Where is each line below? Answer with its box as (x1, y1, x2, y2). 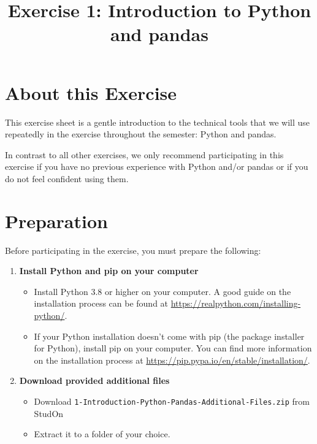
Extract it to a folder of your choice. (34, 427, 170, 440)
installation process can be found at (34, 297, 169, 310)
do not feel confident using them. (5, 172, 129, 185)
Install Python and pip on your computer (19, 264, 199, 277)
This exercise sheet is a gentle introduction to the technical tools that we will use (5, 115, 310, 128)
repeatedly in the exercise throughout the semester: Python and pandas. (5, 128, 277, 140)
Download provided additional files (19, 374, 170, 387)
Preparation (5, 208, 108, 233)
